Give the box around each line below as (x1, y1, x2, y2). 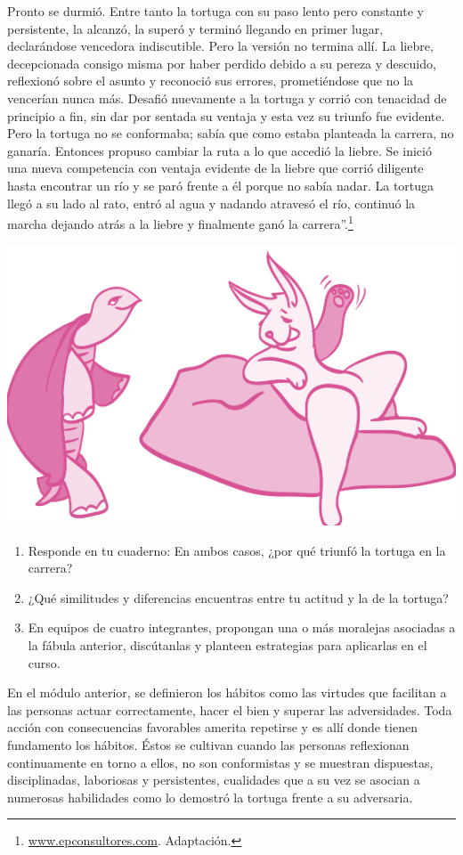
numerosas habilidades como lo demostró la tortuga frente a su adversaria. (7, 787, 413, 806)
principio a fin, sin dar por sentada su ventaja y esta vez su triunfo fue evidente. (7, 106, 445, 125)
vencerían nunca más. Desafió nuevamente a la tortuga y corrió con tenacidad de (7, 88, 447, 107)
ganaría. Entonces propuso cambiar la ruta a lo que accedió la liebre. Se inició (7, 141, 432, 159)
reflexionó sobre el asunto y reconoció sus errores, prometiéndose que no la (7, 71, 414, 90)
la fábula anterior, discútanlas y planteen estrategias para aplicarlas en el (28, 636, 427, 654)
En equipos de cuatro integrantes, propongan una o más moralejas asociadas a (28, 618, 456, 637)
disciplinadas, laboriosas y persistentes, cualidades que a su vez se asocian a (7, 770, 420, 789)
